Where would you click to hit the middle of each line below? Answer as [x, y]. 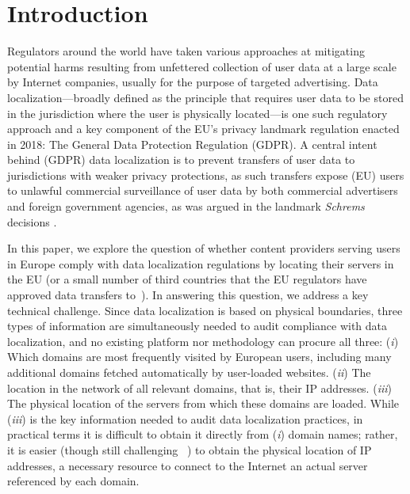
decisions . [32, 221]
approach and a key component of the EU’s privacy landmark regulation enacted [203, 129]
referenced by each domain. [73, 481]
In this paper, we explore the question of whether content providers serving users [204, 248]
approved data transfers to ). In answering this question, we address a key [188, 295]
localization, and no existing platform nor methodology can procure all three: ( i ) [203, 341]
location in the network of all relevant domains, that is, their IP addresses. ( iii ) [199, 388]
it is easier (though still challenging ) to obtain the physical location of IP [190, 449]
